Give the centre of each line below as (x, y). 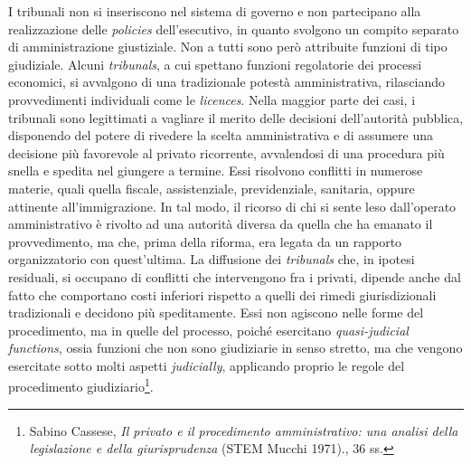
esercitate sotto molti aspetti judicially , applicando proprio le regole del (207, 365)
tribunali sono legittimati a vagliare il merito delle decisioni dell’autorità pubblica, (236, 117)
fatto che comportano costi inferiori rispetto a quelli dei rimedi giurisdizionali (222, 294)
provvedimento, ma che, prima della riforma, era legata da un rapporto (205, 241)
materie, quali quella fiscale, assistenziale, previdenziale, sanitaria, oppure (212, 188)
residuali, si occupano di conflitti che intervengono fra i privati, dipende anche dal (235, 276)
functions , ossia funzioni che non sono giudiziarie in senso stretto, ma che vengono (235, 348)
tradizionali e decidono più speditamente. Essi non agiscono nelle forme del (216, 312)
